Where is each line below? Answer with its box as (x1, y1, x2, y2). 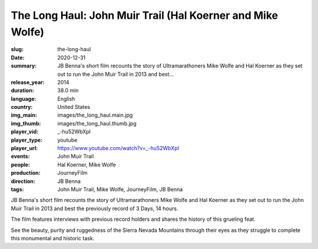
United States (57, 104, 91, 111)
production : (11, 170, 41, 177)
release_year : (11, 78, 45, 85)
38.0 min (57, 87, 79, 94)
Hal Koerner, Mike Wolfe (57, 161, 116, 168)
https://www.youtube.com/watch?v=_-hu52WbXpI (57, 145, 180, 152)
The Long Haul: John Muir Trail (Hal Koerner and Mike (11, 9, 279, 22)
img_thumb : (11, 119, 41, 127)
